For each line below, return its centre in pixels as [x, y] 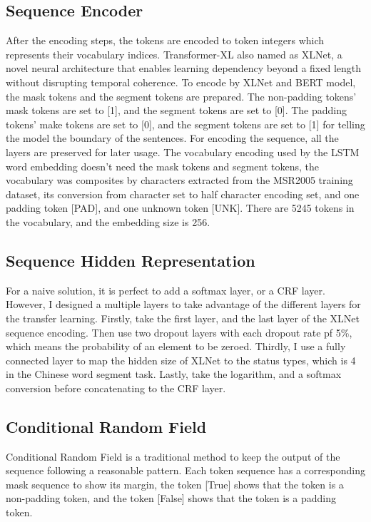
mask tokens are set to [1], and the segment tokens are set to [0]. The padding [177, 110]
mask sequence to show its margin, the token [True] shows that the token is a [175, 484]
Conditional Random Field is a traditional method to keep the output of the [173, 456]
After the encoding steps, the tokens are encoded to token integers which [165, 40]
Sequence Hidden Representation [131, 260]
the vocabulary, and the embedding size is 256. [108, 221]
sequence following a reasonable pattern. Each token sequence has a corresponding [185, 470]
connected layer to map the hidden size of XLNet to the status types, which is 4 [181, 360]
